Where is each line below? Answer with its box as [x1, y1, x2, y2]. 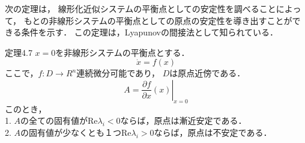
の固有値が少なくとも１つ [20, 126, 122, 138]
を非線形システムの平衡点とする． [55, 46, 190, 58]
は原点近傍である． [169, 67, 246, 79]
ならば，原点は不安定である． [154, 126, 272, 138]
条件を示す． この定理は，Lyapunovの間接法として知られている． [21, 26, 279, 38]
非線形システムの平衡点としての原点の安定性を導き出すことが [49, 14, 292, 26]
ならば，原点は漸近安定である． [120, 114, 247, 127]
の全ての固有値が [20, 114, 88, 127]
